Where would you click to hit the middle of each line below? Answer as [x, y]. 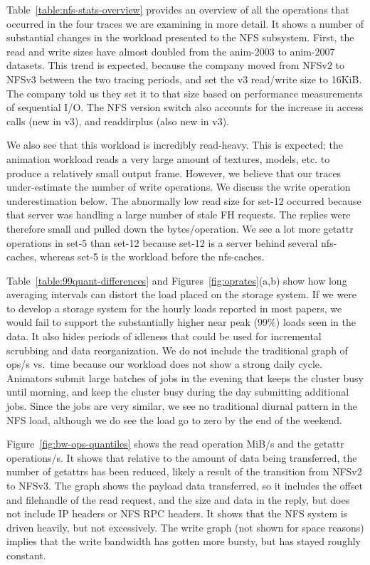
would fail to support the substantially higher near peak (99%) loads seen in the [181, 322]
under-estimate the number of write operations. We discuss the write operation [179, 187]
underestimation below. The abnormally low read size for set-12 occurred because [184, 200]
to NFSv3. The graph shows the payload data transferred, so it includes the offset [185, 485]
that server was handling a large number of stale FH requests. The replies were [179, 215]
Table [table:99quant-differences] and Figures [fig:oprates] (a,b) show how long [177, 280]
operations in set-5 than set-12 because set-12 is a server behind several [162, 242]
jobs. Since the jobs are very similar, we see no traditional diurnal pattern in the [182, 406]
